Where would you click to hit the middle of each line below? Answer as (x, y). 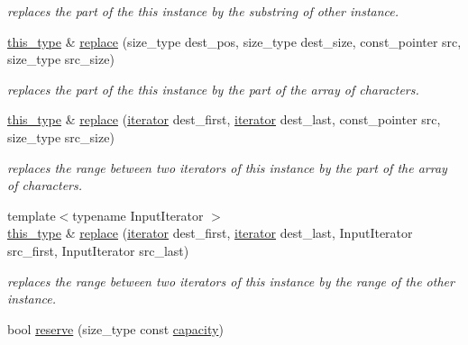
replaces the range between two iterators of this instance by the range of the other (231, 281)
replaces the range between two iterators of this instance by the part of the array (227, 167)
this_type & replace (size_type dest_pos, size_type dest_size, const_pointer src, (234, 41)
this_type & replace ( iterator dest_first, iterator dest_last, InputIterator (210, 233)
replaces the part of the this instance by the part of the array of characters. (213, 89)
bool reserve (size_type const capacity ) (115, 328)
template (32, 215)
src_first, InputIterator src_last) (98, 250)
